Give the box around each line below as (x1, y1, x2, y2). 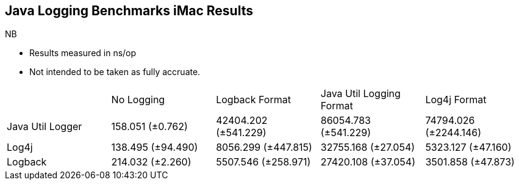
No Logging (111, 93, 165, 106)
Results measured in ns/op (29, 48, 137, 59)
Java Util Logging (320, 87, 401, 100)
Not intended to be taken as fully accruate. (29, 67, 201, 78)
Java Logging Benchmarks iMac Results (5, 3, 253, 18)
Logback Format (216, 93, 291, 106)
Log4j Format (425, 93, 487, 106)
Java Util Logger (7, 120, 82, 133)
